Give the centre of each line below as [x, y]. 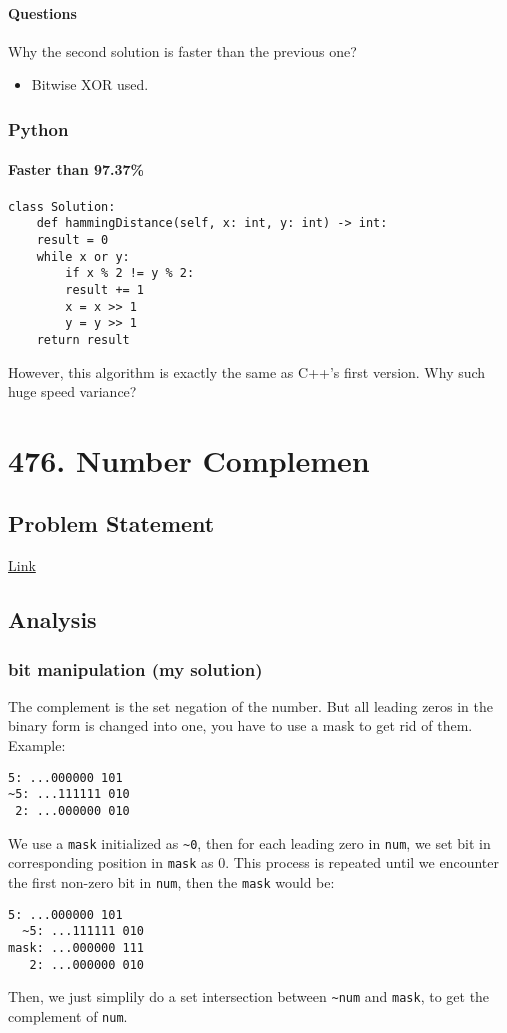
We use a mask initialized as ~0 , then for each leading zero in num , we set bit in [249, 842]
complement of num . [68, 1015]
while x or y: [83, 256]
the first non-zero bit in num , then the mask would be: [171, 881]
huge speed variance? [72, 391]
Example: [37, 745]
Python [38, 128]
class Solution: [62, 206]
